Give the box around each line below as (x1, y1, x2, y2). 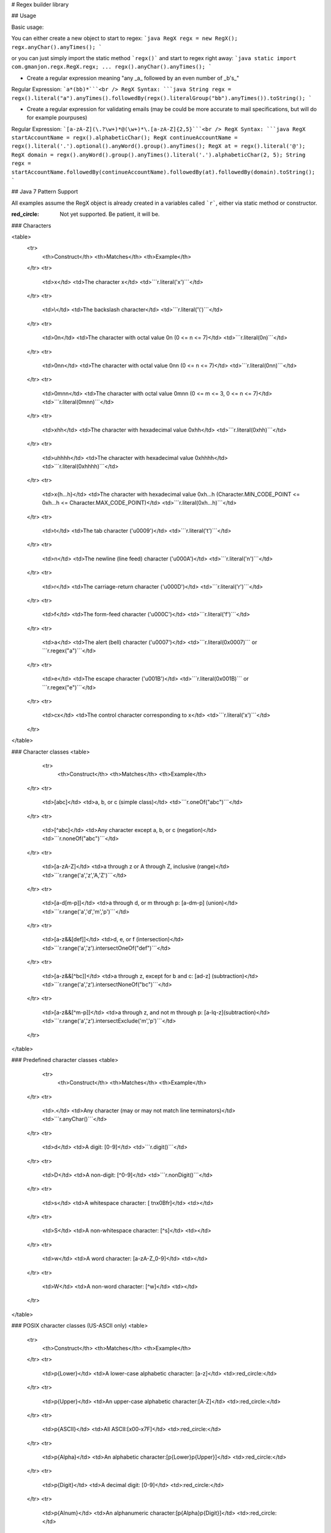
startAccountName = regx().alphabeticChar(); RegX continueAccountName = (11, 134, 238, 141)
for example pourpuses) (26, 114, 88, 121)
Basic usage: (11, 23, 44, 31)
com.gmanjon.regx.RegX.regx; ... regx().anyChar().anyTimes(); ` (11, 63, 212, 71)
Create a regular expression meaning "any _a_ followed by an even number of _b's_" (26, 74, 240, 82)
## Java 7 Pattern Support (11, 188, 78, 196)
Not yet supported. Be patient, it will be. (59, 210, 160, 218)
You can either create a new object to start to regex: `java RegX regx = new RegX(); (11, 34, 238, 42)
